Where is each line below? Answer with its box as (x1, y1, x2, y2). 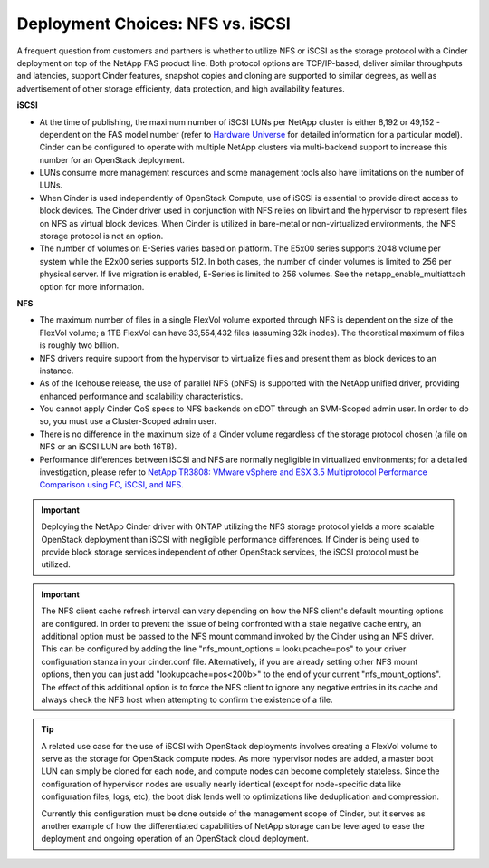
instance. (39, 365, 74, 376)
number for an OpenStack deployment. (39, 154, 186, 165)
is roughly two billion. (39, 340, 120, 351)
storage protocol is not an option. (39, 231, 164, 242)
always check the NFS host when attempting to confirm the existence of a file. (41, 694, 334, 705)
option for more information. (39, 281, 145, 292)
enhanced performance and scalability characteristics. (39, 391, 244, 401)
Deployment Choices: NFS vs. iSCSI (16, 14, 292, 34)
